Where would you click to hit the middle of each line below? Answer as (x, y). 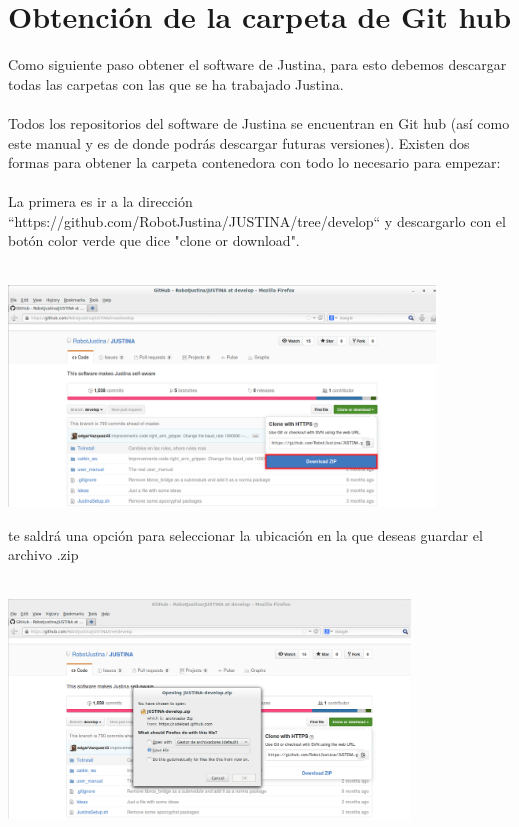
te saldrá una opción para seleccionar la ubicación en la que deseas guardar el (245, 534)
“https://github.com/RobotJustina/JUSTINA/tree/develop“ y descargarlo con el (257, 220)
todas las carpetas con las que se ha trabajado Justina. (176, 83)
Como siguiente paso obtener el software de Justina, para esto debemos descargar (257, 64)
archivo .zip (43, 554)
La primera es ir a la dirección (100, 201)
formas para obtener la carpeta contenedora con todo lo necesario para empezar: (254, 162)
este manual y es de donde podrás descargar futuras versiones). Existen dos (239, 142)
